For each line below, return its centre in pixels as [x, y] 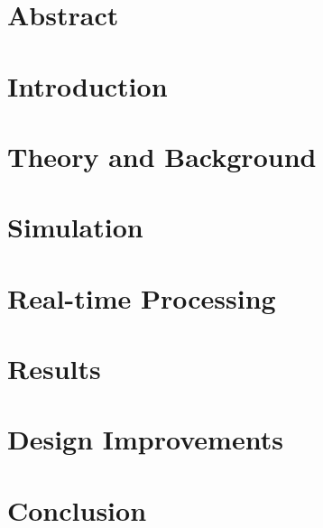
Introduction [88, 85]
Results [54, 369]
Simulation [75, 227]
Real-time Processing [142, 297]
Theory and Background [162, 156]
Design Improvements [145, 439]
